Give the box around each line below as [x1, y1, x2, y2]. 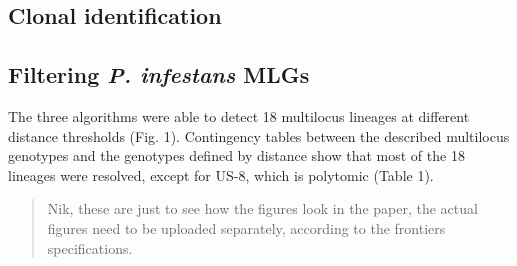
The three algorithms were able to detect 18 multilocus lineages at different [8, 105, 470, 126]
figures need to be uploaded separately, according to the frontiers [47, 217, 446, 238]
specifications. [47, 237, 133, 258]
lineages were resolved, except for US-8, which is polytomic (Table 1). [8, 164, 434, 185]
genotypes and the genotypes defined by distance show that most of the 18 [8, 145, 465, 166]
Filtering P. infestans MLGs [8, 59, 310, 90]
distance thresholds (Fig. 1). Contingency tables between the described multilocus [8, 125, 510, 146]
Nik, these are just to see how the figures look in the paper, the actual [47, 198, 478, 219]
